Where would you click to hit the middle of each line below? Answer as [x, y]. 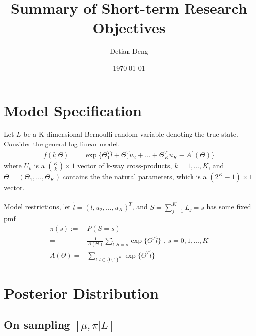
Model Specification [73, 110]
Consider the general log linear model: [62, 144]
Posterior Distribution [81, 293]
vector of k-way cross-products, [125, 166]
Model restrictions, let [37, 207]
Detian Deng [129, 51]
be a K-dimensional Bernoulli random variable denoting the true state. [131, 134]
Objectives [129, 27]
